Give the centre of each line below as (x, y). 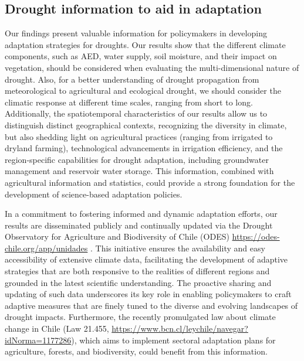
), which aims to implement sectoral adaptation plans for (173, 340)
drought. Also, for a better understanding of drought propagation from (132, 79)
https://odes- (256, 236)
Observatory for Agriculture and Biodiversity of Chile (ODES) (117, 236)
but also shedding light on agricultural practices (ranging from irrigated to (139, 136)
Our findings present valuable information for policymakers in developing (136, 33)
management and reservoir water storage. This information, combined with (139, 171)
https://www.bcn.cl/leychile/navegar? (180, 328)
